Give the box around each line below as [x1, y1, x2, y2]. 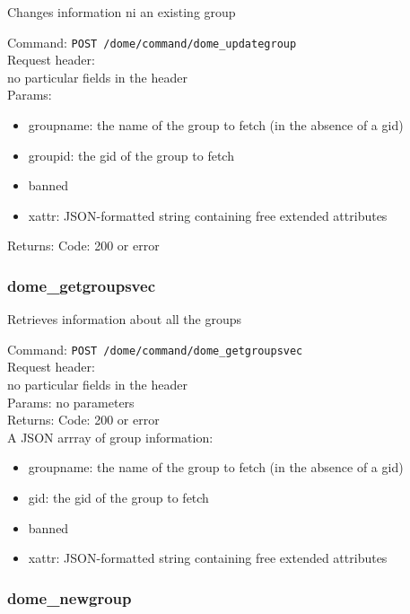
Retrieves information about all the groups [7, 310, 242, 329]
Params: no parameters [7, 392, 135, 411]
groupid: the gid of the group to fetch [28, 145, 234, 164]
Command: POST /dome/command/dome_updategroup [7, 32, 297, 51]
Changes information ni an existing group [7, 3, 236, 21]
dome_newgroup [7, 586, 132, 609]
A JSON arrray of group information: [7, 427, 214, 446]
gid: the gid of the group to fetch [28, 488, 209, 507]
